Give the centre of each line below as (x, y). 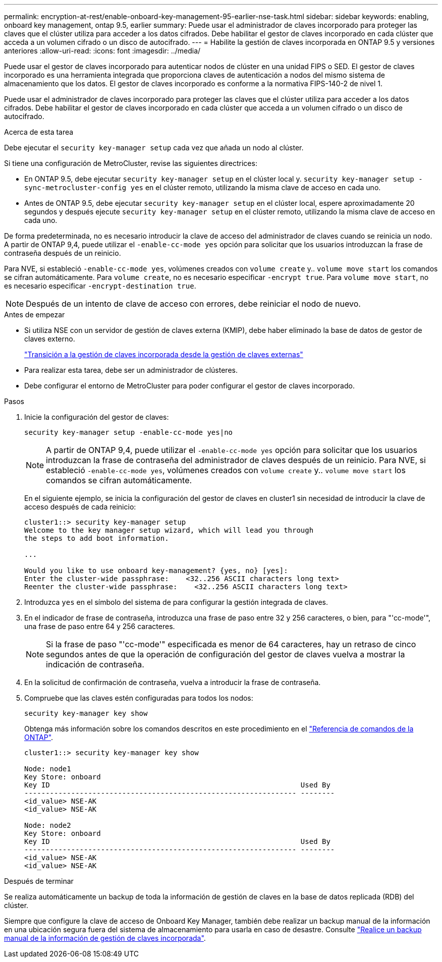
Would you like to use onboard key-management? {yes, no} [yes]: (156, 571)
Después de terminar (39, 881)
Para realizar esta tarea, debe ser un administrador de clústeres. (131, 370)
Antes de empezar (35, 315)
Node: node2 (48, 825)
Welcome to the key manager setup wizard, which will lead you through (169, 530)
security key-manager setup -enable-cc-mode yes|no (129, 432)
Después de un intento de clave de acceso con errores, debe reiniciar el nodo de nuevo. (193, 304)
